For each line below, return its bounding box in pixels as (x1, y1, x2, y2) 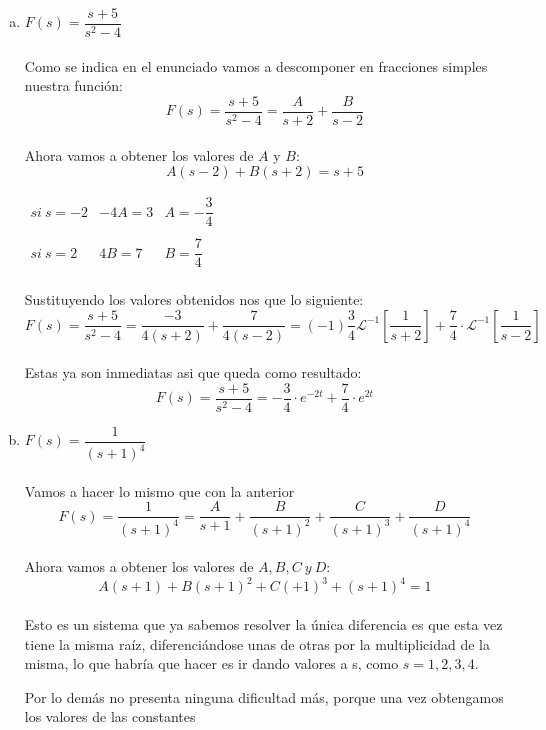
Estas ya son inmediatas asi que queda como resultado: (24, 362, 362, 383)
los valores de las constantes (24, 706, 196, 727)
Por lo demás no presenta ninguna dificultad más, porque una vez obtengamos (24, 686, 504, 707)
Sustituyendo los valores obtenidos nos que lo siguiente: (24, 289, 364, 310)
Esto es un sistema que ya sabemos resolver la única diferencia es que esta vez (24, 614, 503, 635)
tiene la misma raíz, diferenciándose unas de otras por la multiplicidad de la (24, 633, 490, 654)
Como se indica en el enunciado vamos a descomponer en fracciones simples (24, 55, 488, 76)
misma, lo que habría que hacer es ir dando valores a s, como (24, 653, 399, 674)
